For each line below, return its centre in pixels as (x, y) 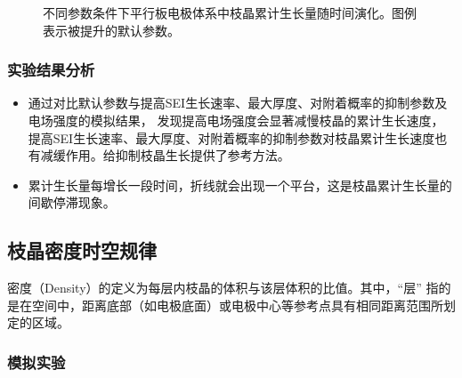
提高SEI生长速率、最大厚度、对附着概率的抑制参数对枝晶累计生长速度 (231, 137)
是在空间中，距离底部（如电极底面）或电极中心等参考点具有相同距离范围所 (225, 305)
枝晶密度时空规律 (82, 250)
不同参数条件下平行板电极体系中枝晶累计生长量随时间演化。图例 (230, 12)
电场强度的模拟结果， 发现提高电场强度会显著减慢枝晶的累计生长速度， (236, 120)
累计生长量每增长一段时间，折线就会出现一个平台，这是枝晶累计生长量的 (240, 185)
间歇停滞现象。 (72, 202)
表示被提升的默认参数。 (111, 30)
